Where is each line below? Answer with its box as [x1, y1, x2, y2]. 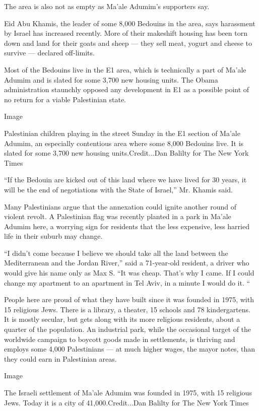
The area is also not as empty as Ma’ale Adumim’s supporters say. [4, 1, 210, 11]
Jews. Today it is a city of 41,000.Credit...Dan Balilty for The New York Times [4, 397, 249, 407]
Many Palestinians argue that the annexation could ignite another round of [4, 201, 236, 212]
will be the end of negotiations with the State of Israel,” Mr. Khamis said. [4, 184, 233, 194]
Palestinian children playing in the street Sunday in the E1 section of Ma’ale [4, 127, 240, 138]
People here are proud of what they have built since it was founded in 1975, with [4, 294, 254, 305]
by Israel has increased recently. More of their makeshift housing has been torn [4, 28, 247, 38]
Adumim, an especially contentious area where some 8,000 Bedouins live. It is [4, 138, 244, 148]
